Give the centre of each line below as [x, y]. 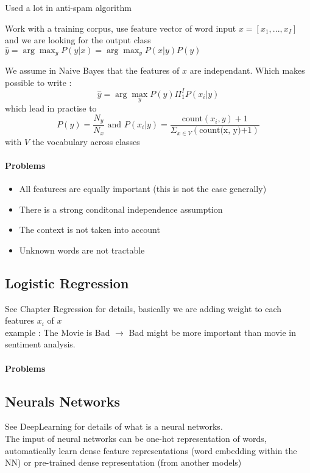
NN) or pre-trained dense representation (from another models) [123, 462]
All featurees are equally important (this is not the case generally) [143, 189]
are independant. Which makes [247, 70]
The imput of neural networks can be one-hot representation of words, [136, 438]
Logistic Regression [67, 283]
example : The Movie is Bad [58, 332]
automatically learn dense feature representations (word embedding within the [151, 450]
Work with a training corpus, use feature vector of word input [121, 28]
